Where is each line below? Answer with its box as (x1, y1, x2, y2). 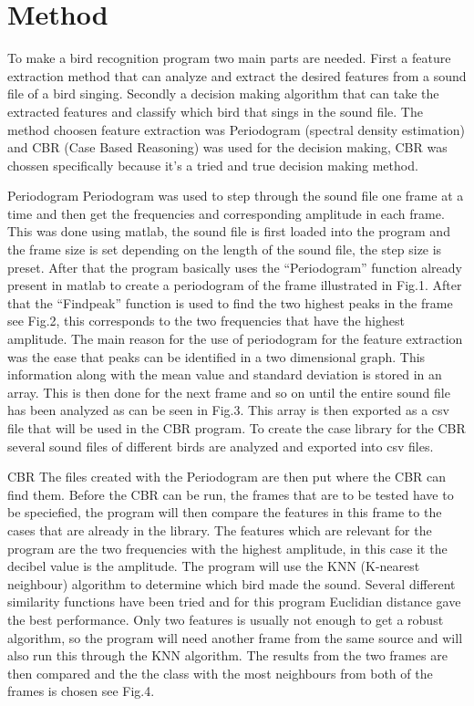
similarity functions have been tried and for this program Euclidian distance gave (7, 592, 461, 611)
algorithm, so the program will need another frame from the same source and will (7, 628, 463, 647)
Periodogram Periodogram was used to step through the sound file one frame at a (7, 186, 464, 205)
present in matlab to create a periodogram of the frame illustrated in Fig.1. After (7, 275, 462, 295)
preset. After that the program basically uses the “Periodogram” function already (7, 257, 462, 276)
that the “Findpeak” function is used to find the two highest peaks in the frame (7, 293, 453, 312)
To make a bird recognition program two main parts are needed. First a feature (7, 48, 451, 67)
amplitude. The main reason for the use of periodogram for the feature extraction (7, 329, 463, 348)
